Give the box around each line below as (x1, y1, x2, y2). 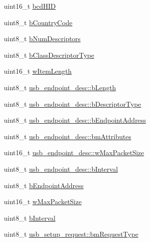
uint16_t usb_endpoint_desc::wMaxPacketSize (4, 147, 144, 158)
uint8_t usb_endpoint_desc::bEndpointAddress (4, 115, 146, 125)
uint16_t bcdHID (4, 1, 56, 11)
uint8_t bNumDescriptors (4, 33, 81, 44)
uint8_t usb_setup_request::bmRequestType (4, 229, 138, 239)
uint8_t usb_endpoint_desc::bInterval (4, 163, 118, 174)
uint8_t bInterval (4, 212, 56, 223)
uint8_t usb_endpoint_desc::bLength (4, 82, 116, 92)
